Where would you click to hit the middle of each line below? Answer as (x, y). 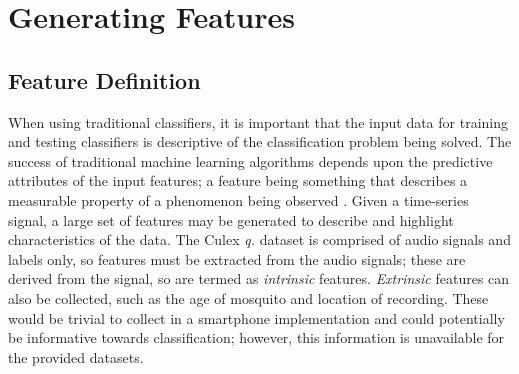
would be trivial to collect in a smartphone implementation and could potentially (256, 317)
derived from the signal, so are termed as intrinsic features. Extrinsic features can (259, 278)
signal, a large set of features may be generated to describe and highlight (231, 219)
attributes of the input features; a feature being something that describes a (238, 180)
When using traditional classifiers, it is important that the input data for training (258, 121)
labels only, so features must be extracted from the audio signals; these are (237, 258)
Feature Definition (104, 79)
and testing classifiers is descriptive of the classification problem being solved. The (260, 141)
